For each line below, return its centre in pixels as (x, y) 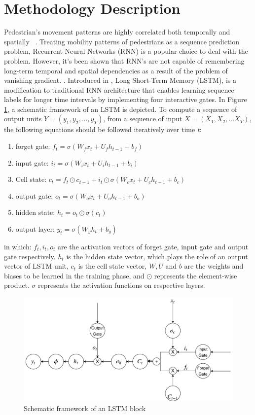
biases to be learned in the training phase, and (74, 275)
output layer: (35, 229)
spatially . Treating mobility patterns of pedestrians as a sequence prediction (122, 41)
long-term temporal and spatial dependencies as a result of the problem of (116, 70)
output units (23, 119)
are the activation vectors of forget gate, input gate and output (153, 247)
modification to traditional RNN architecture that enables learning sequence (119, 89)
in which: (18, 247)
